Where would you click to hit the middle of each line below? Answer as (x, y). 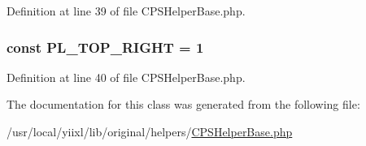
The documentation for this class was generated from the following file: (183, 104)
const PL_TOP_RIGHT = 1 (105, 47)
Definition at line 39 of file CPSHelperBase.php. (126, 11)
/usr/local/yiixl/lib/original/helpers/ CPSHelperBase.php (150, 131)
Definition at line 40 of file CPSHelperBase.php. (126, 77)
